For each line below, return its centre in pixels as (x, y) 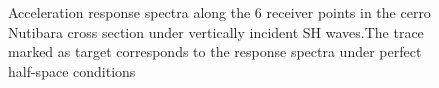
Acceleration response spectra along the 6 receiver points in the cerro (219, 12)
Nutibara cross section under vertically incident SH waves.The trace (216, 31)
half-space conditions (72, 70)
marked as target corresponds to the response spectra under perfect (215, 51)
